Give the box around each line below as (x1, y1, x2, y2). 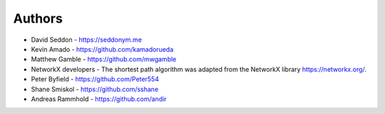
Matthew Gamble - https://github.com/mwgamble (31, 55, 177, 64)
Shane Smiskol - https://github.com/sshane (31, 85, 159, 93)
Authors (13, 11, 63, 26)
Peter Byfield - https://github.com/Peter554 (31, 75, 160, 84)
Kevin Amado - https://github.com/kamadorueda (31, 45, 174, 53)
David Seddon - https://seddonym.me (31, 35, 143, 44)
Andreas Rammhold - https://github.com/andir (31, 94, 167, 103)
